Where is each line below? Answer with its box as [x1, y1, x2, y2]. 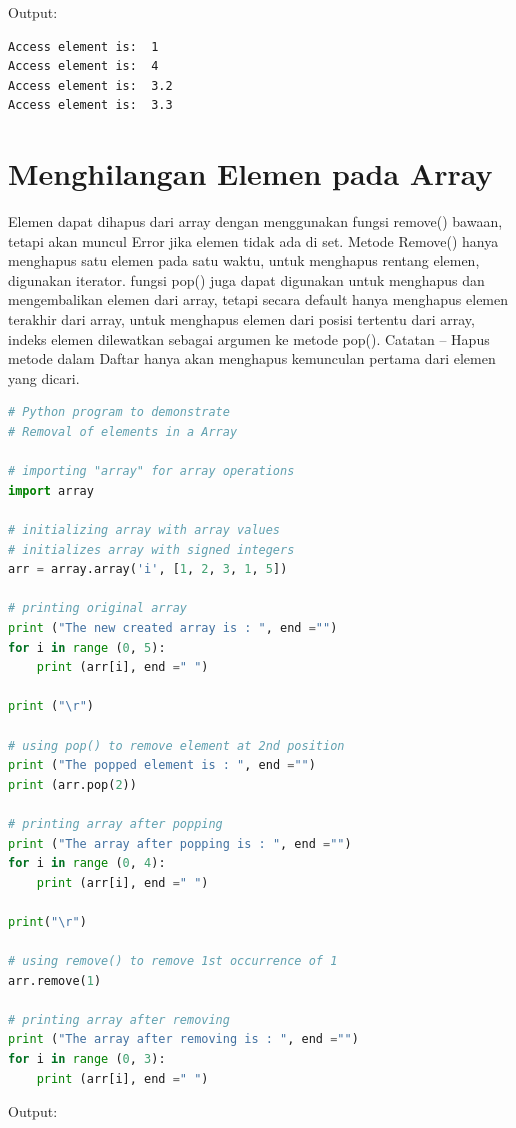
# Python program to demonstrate [8, 405, 230, 420]
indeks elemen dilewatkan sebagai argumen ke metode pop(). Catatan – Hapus [8, 328, 490, 349]
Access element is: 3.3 [8, 98, 173, 113]
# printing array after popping [8, 816, 223, 831]
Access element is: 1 [8, 39, 159, 54]
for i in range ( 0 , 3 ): [8, 1052, 166, 1067]
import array [8, 483, 94, 498]
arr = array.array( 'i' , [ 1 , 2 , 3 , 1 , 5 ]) [8, 562, 288, 577]
